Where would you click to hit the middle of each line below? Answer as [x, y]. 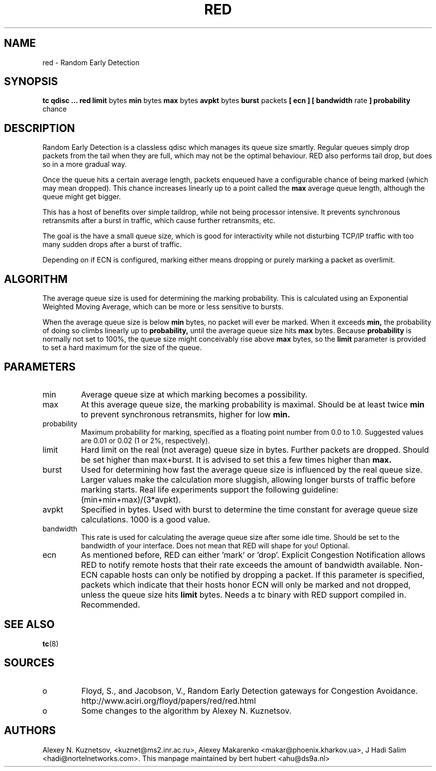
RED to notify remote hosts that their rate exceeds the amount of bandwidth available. [241, 565]
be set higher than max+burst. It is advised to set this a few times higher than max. [236, 459]
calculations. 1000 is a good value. [146, 519]
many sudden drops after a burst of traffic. [112, 245]
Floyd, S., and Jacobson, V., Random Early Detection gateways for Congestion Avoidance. [250, 691]
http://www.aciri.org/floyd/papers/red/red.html [168, 701]
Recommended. [110, 604]
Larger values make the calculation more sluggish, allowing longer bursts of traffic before [248, 479]
